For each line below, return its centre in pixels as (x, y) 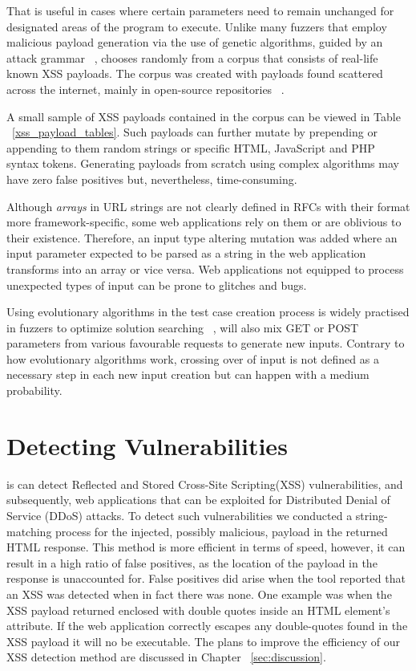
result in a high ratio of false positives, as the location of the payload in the (192, 562)
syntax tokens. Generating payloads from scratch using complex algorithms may (203, 163)
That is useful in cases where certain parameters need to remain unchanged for (200, 10)
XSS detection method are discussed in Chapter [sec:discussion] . (166, 657)
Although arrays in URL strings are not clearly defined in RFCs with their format (208, 206)
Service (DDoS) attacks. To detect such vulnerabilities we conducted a (180, 515)
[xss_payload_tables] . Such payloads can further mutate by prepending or (195, 132)
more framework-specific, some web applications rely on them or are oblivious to (204, 222)
